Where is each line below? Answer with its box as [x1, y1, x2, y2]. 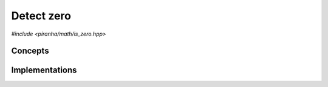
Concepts [11, 46, 49, 56]
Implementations [11, 65, 77, 76]
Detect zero [11, 9, 71, 22]
